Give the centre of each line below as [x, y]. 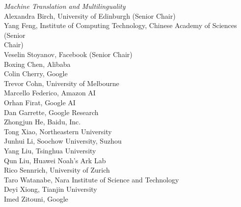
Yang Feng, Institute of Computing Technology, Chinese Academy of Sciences [120, 25]
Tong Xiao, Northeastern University [58, 131]
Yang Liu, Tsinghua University [50, 150]
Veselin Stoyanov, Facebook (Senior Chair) [68, 54]
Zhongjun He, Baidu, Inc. [42, 122]
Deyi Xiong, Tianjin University [51, 189]
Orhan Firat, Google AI [40, 102]
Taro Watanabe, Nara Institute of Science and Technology [92, 179]
